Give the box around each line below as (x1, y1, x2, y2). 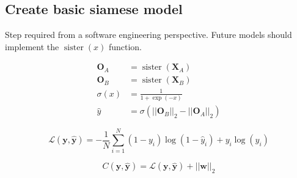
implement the (5, 40, 59, 53)
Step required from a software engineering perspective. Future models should (5, 28, 292, 41)
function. (108, 40, 142, 53)
